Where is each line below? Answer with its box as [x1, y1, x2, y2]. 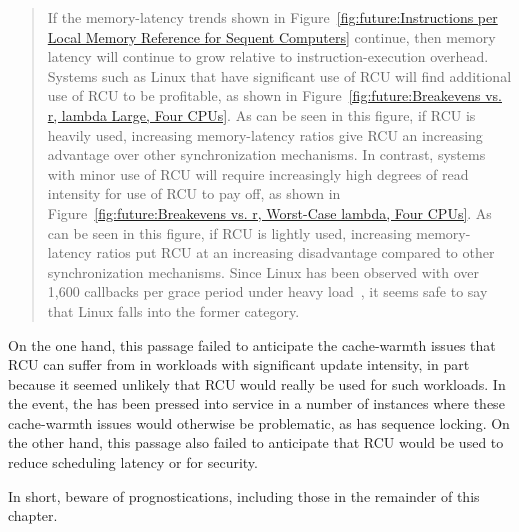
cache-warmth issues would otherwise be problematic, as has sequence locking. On [8, 412, 510, 433]
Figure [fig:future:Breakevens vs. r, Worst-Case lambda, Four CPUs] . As [47, 202, 492, 223]
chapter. [8, 505, 58, 526]
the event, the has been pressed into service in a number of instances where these [8, 393, 505, 414]
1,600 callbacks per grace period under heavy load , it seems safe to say [47, 281, 488, 302]
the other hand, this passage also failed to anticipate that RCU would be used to [8, 432, 504, 453]
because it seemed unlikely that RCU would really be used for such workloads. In [8, 373, 506, 394]
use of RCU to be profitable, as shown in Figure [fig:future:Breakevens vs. [47, 85, 502, 106]
